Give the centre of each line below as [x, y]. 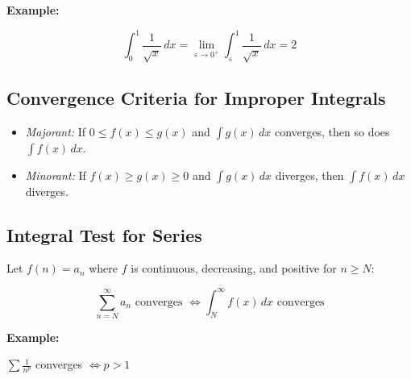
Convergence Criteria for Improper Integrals [196, 97]
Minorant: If [56, 175]
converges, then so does [332, 131]
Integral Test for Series [104, 234]
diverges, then [309, 175]
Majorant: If [56, 131]
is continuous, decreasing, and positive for [234, 268]
